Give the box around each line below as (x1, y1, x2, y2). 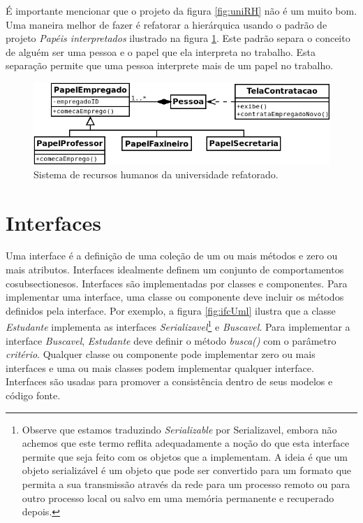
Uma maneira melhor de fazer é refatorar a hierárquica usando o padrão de (6, 17, 327, 31)
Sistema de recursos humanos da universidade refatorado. (34, 166, 279, 181)
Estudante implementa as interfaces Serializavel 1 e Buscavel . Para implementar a (6, 317, 350, 334)
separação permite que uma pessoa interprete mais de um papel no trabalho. (6, 58, 334, 73)
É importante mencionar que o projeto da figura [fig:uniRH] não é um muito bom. (6, 3, 357, 17)
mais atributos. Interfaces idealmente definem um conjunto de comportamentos (6, 262, 344, 277)
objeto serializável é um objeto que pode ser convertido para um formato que (22, 463, 352, 478)
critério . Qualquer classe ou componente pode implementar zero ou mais (6, 347, 316, 361)
